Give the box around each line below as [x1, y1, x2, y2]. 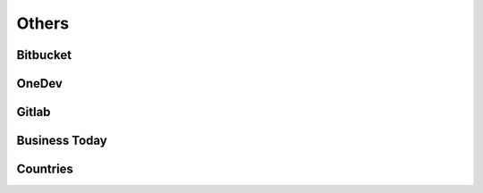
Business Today [16, 133, 107, 148]
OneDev [16, 76, 63, 91]
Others [16, 13, 70, 33]
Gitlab [16, 105, 51, 120]
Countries [16, 162, 73, 177]
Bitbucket [16, 47, 72, 63]
